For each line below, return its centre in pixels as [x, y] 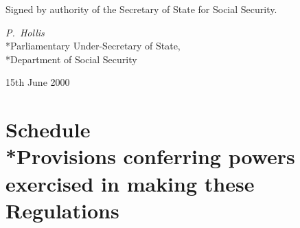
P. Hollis [25, 32]
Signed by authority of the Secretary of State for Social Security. [141, 9]
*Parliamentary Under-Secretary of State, [93, 46]
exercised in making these [130, 183]
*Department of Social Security [71, 59]
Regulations [62, 210]
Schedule [48, 129]
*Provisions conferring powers [150, 156]
